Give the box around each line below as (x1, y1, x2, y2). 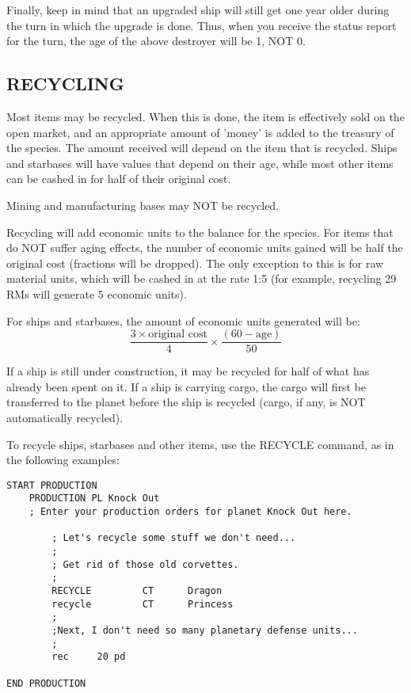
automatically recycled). (6, 409, 124, 425)
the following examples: (6, 451, 120, 468)
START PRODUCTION (6, 479, 97, 491)
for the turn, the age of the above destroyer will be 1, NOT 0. (6, 32, 306, 49)
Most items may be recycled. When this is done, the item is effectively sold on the (6, 108, 405, 124)
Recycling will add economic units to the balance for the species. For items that (6, 223, 394, 240)
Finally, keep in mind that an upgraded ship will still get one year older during (6, 2, 390, 17)
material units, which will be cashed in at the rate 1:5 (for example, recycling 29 (6, 270, 397, 287)
